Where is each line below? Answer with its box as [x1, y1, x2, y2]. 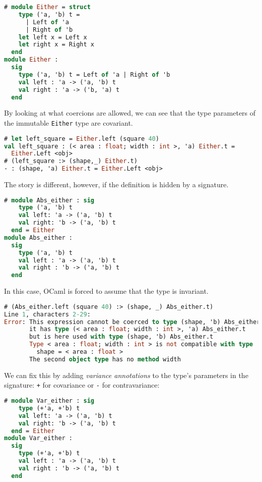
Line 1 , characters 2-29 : [4, 310, 91, 318]
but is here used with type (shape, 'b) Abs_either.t [29, 333, 214, 341]
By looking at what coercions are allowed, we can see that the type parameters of [4, 108, 256, 118]
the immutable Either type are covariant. [4, 117, 133, 128]
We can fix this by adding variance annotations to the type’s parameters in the [4, 369, 248, 380]
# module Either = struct [4, 4, 91, 11]
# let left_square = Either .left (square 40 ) [4, 135, 159, 142]
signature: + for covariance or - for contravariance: [4, 380, 160, 390]
